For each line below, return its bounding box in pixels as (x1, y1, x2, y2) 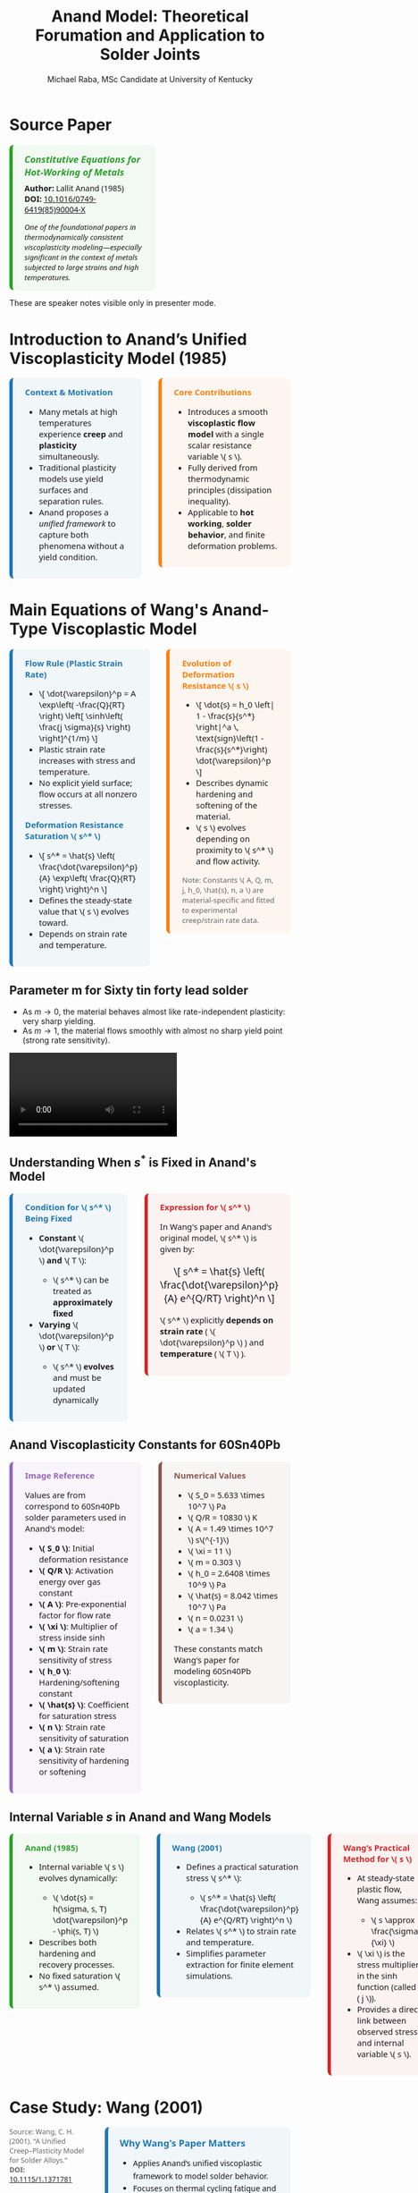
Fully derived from (187, 461, 258, 473)
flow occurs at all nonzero (38, 788, 138, 800)
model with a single (187, 428, 265, 440)
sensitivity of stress (38, 1653, 113, 1665)
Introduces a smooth (187, 405, 269, 418)
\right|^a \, (196, 721, 239, 733)
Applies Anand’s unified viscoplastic (132, 2157, 263, 2170)
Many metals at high (38, 405, 118, 418)
